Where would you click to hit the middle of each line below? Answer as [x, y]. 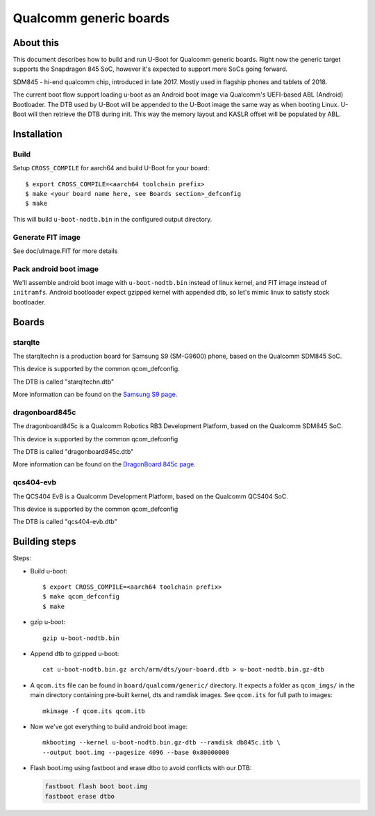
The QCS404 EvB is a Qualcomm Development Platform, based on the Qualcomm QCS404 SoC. [150, 496]
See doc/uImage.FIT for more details [65, 251]
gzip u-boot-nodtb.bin [81, 638]
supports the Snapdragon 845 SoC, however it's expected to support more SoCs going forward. [150, 69]
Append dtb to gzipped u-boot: [75, 654]
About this [36, 43]
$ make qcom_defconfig [81, 597]
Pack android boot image [56, 269]
